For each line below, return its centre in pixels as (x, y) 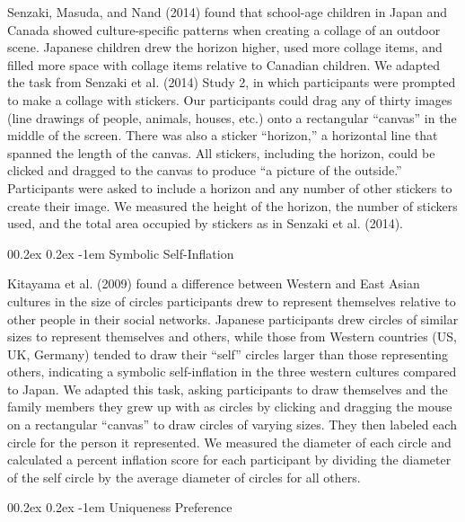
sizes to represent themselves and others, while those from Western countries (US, (232, 336)
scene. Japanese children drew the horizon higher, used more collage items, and (225, 47)
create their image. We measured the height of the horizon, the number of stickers (232, 205)
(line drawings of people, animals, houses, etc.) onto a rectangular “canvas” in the (232, 117)
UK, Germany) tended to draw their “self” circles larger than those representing (228, 354)
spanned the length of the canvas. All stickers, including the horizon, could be (221, 152)
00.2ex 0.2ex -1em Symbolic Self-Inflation (121, 253)
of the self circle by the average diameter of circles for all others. (184, 477)
